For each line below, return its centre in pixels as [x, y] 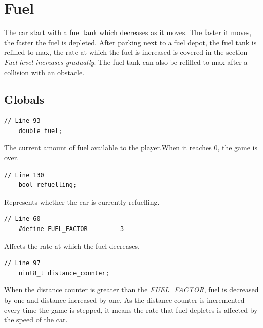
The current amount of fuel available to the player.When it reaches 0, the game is [131, 147]
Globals [24, 99]
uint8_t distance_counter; [64, 273]
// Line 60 [22, 219]
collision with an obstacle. [44, 72]
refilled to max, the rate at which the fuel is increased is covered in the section [126, 52]
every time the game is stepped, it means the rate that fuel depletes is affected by [131, 309]
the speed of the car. [36, 320]
